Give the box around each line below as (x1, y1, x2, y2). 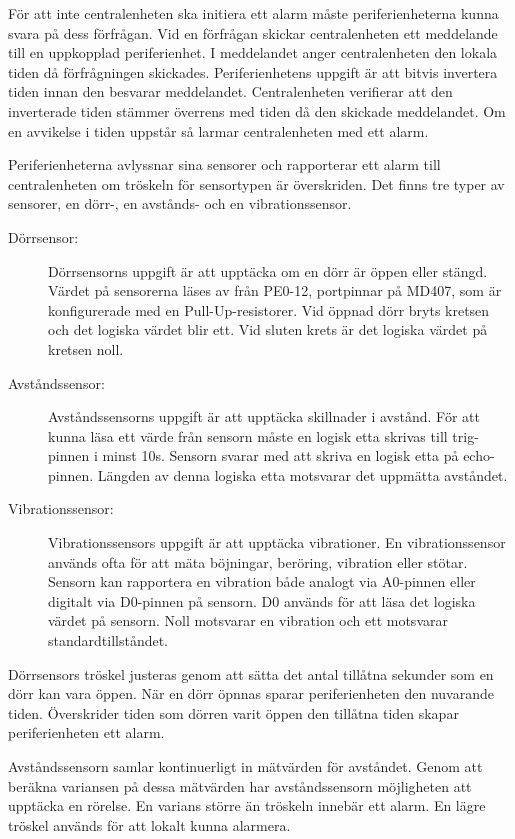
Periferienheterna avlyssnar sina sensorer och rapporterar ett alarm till (8, 154, 441, 175)
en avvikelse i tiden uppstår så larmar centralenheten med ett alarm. (8, 120, 429, 141)
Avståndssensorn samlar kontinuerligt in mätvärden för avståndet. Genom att (8, 756, 483, 776)
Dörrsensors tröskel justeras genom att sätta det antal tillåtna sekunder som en (8, 663, 494, 684)
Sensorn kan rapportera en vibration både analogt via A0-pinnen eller (48, 571, 476, 592)
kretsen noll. (48, 338, 124, 359)
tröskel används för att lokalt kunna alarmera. (8, 814, 291, 835)
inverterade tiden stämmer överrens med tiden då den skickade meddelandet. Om (8, 100, 506, 121)
